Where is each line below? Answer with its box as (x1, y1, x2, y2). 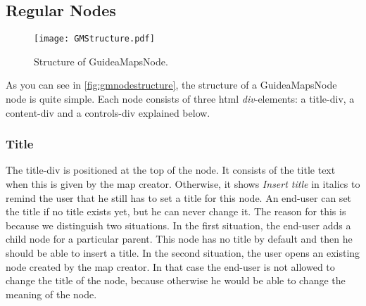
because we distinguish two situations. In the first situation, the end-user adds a (6, 217, 351, 232)
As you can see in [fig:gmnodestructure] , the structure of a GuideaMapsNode (6, 77, 337, 92)
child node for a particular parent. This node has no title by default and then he (6, 231, 353, 246)
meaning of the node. (6, 286, 97, 301)
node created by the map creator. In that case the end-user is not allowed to (6, 259, 335, 274)
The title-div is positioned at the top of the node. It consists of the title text (6, 162, 336, 177)
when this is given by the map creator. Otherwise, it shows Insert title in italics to (6, 177, 360, 191)
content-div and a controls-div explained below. (6, 105, 210, 120)
